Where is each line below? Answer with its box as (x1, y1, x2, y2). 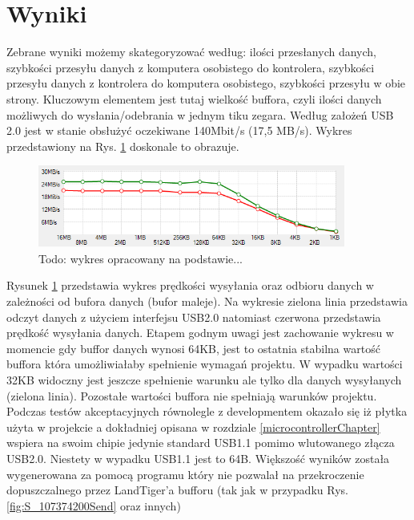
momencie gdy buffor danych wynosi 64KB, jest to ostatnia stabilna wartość (6, 339, 380, 356)
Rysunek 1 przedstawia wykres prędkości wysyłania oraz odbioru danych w (6, 277, 374, 294)
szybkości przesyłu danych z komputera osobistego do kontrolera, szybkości (6, 59, 375, 75)
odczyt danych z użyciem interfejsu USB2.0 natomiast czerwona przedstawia (6, 308, 381, 325)
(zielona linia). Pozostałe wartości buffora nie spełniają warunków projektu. (6, 387, 377, 404)
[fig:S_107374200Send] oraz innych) (6, 497, 181, 514)
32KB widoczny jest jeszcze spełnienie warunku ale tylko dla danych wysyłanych (6, 372, 402, 388)
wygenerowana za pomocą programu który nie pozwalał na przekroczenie (6, 465, 364, 482)
